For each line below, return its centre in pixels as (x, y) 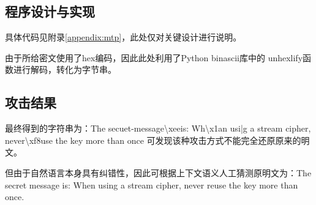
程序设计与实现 (50, 11)
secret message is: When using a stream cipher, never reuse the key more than (152, 184)
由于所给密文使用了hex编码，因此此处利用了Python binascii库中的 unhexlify (154, 57)
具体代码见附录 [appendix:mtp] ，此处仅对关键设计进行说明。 (123, 37)
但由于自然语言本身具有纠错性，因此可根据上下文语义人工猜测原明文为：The (158, 172)
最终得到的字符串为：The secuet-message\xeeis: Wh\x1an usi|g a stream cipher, (158, 128)
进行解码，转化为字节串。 (65, 69)
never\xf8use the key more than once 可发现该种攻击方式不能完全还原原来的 (153, 140)
